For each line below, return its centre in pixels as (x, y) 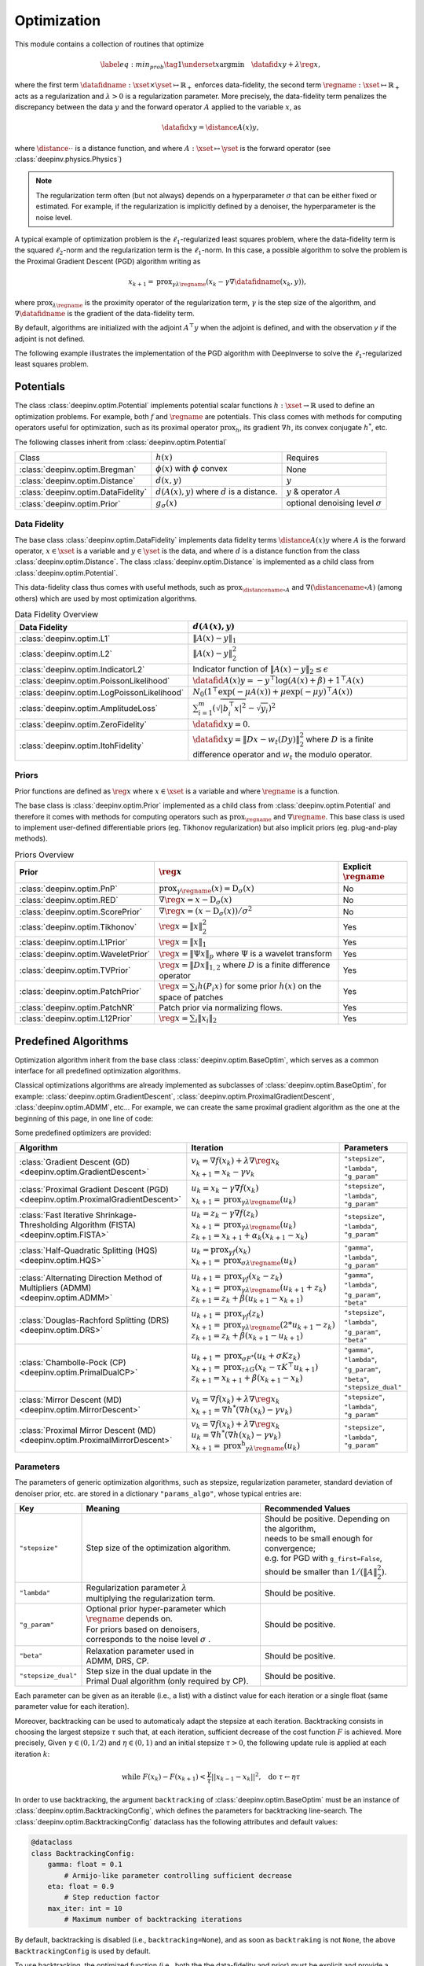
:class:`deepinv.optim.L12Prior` (76, 1018)
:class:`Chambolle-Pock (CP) (73, 1362)
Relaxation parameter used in (140, 1651)
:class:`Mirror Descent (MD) (71, 1400)
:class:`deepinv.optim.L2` (66, 654)
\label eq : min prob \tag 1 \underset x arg (166, 65)
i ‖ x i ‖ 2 (206, 1019)
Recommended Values (307, 1508)
